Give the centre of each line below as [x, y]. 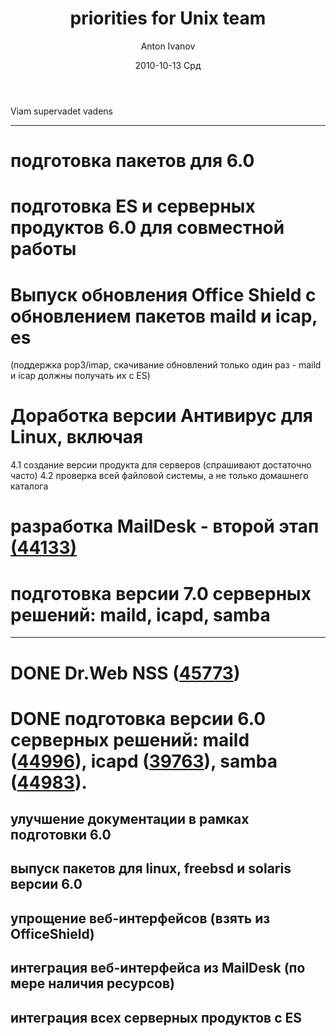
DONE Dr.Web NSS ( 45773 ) [125, 673]
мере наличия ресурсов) [92, 983]
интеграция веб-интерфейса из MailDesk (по [158, 968]
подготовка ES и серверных [133, 206]
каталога [29, 486]
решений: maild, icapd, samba [140, 614]
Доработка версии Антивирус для [162, 416]
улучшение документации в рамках [130, 819]
